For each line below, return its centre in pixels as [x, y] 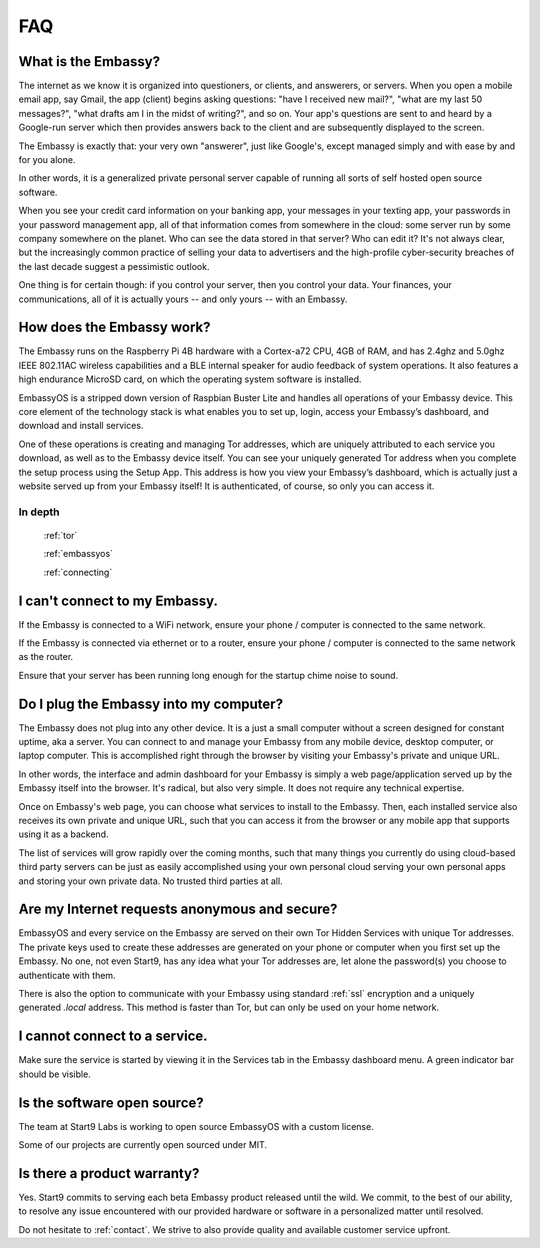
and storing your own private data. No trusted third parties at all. [151, 881]
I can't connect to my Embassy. [118, 600]
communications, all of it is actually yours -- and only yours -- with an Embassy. [183, 299]
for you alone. [47, 160]
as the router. [46, 657]
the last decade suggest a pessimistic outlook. [114, 266]
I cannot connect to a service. [113, 1036]
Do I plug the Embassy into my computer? [151, 703]
